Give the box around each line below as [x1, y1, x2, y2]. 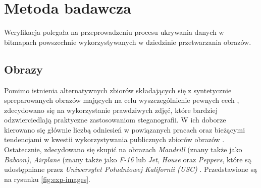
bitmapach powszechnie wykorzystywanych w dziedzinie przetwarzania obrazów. [4, 36, 251, 47]
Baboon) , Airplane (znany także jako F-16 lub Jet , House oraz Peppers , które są [4, 154, 251, 164]
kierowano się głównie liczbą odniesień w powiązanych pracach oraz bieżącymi [4, 124, 245, 135]
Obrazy [4, 61, 43, 77]
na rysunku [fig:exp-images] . [4, 173, 90, 184]
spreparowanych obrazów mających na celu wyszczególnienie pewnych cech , [4, 95, 239, 105]
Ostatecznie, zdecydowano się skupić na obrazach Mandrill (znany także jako [4, 144, 242, 155]
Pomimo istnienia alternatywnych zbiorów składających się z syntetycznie [4, 85, 232, 95]
